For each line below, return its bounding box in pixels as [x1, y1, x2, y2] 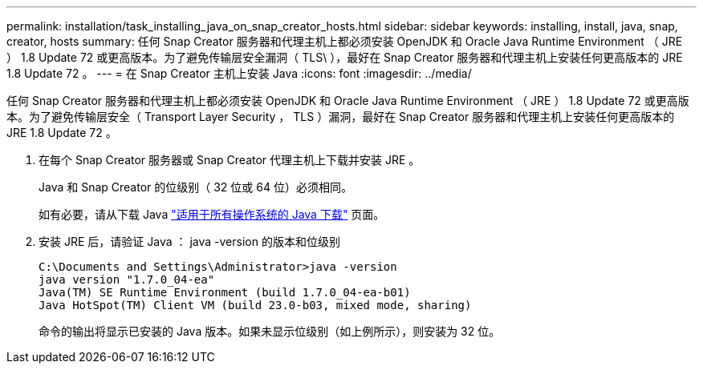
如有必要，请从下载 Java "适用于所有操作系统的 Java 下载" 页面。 [39, 207, 385, 221]
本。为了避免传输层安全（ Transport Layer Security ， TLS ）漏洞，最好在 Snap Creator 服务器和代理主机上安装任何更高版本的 [6, 110, 675, 123]
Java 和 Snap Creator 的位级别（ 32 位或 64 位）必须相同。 [39, 180, 352, 194]
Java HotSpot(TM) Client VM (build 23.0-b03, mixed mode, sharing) [39, 299, 472, 312]
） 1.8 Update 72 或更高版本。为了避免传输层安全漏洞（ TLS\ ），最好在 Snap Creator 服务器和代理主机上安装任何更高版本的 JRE [6, 50, 683, 64]
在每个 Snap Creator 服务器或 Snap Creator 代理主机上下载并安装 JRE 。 [39, 153, 421, 167]
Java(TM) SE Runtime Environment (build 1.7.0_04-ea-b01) [39, 286, 411, 299]
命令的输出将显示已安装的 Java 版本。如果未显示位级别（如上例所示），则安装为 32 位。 [39, 324, 501, 338]
